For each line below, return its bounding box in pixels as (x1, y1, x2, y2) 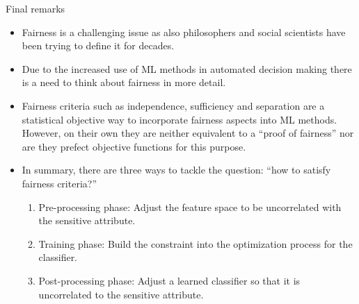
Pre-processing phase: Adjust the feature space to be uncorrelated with (38, 199, 342, 214)
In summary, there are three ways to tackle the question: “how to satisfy (22, 162, 331, 177)
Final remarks (6, 1, 65, 15)
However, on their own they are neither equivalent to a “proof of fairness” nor (22, 126, 354, 140)
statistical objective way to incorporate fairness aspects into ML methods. (22, 112, 337, 126)
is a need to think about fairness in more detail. (22, 75, 226, 90)
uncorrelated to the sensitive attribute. (38, 287, 204, 301)
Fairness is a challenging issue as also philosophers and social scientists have (22, 24, 346, 39)
